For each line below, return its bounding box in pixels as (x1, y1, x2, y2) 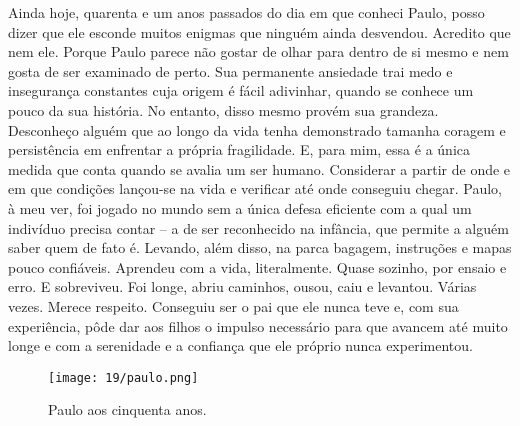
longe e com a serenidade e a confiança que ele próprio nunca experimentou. (8, 335, 473, 356)
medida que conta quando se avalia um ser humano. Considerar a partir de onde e (8, 158, 511, 179)
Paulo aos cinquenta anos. (48, 399, 207, 420)
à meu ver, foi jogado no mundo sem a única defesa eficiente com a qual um (8, 197, 472, 218)
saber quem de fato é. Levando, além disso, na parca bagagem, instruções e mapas (8, 237, 512, 258)
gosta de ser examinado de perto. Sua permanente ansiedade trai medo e (8, 60, 453, 81)
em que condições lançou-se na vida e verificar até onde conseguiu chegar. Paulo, (8, 178, 503, 199)
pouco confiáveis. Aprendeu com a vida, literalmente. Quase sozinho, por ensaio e (8, 256, 507, 277)
